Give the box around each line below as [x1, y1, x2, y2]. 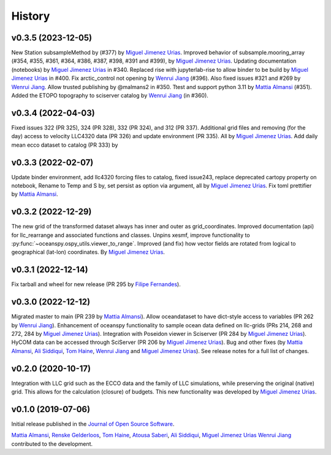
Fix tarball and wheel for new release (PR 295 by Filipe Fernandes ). [11, 281, 181, 288]
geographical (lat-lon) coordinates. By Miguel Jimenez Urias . [11, 249, 165, 256]
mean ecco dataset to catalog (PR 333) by [11, 141, 118, 149]
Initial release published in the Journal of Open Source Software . [11, 421, 175, 428]
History [11, 9, 50, 23]
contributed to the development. [11, 440, 93, 448]
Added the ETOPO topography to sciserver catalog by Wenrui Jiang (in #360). [11, 92, 208, 99]
